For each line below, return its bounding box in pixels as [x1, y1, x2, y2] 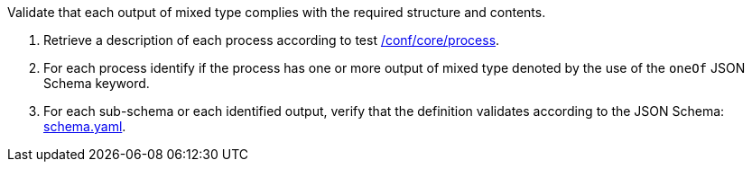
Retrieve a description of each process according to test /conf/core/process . [43, 32, 500, 48]
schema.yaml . [43, 119, 126, 134]
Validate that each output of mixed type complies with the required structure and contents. [7, 4, 546, 20]
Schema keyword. [43, 76, 150, 91]
